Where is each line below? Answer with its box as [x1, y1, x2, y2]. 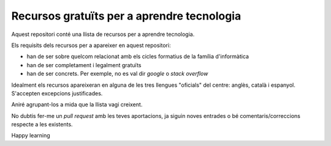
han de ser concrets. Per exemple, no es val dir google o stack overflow [26, 70, 208, 78]
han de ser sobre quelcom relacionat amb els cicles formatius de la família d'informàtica [26, 53, 249, 60]
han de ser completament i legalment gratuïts [26, 61, 142, 68]
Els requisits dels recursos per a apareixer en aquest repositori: [11, 42, 171, 49]
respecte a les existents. [11, 121, 73, 128]
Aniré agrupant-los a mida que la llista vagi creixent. [11, 101, 143, 108]
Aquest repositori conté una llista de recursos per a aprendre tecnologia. [11, 31, 195, 38]
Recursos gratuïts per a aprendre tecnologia [11, 9, 242, 23]
